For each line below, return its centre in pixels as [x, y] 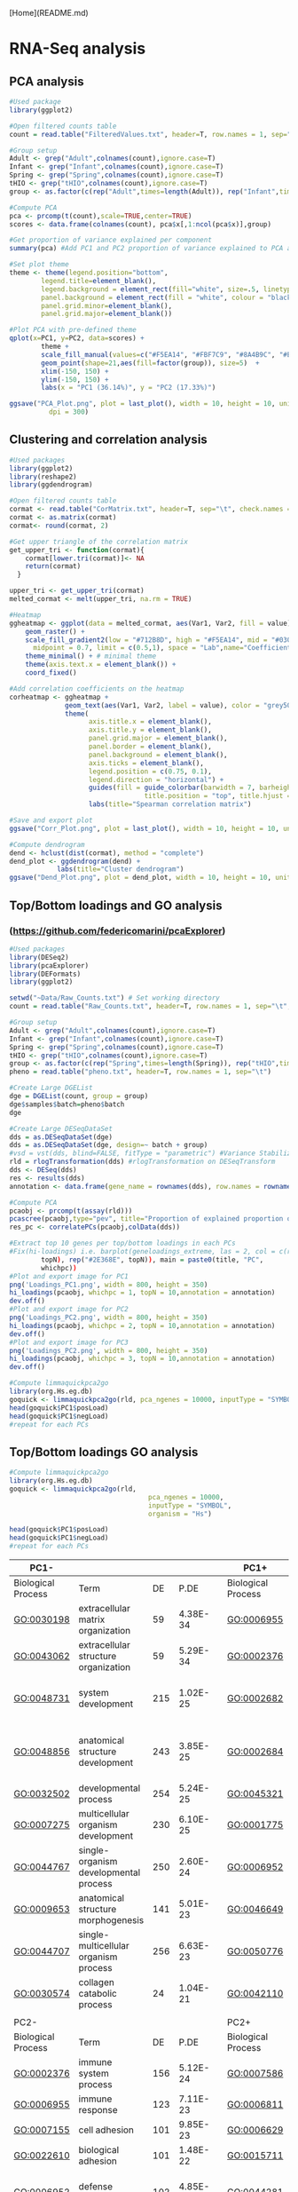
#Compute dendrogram [47, 844]
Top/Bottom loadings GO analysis [104, 1452]
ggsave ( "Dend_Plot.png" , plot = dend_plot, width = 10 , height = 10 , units [152, 878]
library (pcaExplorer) [49, 965]
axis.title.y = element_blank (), [150, 730]
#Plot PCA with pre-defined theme [73, 330]
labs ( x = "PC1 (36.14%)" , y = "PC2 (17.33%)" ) [129, 388]
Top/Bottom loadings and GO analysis [116, 905]
